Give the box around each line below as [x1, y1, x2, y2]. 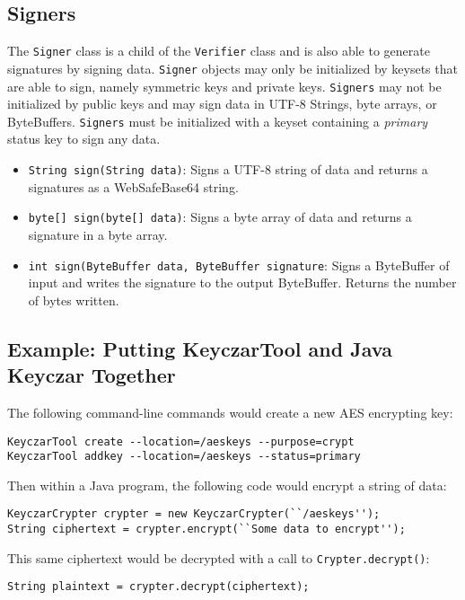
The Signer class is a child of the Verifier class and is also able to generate [7, 41, 430, 60]
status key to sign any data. [7, 129, 161, 148]
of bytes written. [28, 290, 119, 309]
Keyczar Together [7, 361, 176, 389]
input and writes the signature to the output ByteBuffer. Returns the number [28, 273, 457, 292]
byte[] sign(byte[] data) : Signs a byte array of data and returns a [28, 207, 412, 226]
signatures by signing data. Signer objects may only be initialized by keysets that [7, 58, 458, 77]
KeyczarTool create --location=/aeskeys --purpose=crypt [7, 435, 355, 448]
